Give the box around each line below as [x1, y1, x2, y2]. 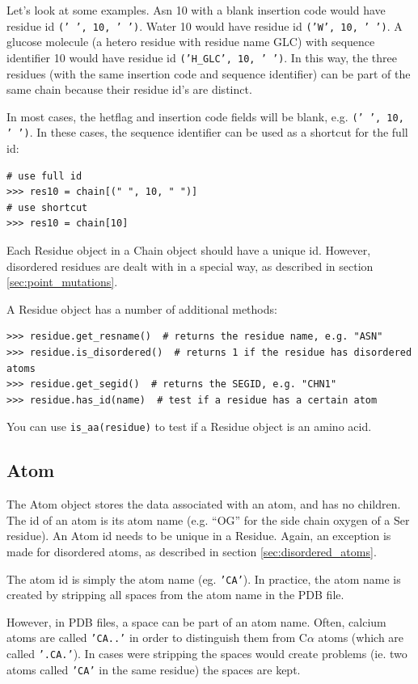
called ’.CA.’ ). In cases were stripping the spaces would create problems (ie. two [6, 645, 407, 662]
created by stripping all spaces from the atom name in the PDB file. [6, 586, 344, 603]
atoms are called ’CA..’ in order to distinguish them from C [6, 629, 307, 646]
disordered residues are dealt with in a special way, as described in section [6, 257, 374, 274]
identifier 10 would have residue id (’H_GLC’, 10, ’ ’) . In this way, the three [6, 49, 398, 65]
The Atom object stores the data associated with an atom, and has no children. [6, 496, 401, 513]
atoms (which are [318, 629, 404, 646]
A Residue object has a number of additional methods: [6, 300, 277, 317]
